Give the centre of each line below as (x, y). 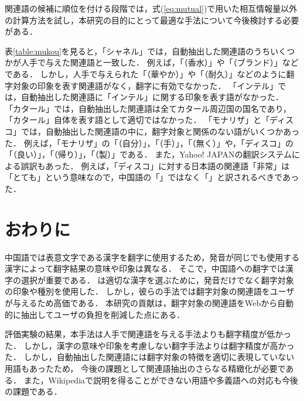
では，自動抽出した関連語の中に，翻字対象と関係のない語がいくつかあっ (160, 131)
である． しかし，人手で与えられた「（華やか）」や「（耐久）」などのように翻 (150, 73)
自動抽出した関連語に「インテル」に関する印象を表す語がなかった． (152, 97)
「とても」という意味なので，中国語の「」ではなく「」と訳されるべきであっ (152, 177)
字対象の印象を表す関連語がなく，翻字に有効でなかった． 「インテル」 (141, 85)
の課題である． (33, 391)
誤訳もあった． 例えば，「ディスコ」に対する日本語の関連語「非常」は (155, 165)
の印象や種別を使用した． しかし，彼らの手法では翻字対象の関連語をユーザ (150, 291)
